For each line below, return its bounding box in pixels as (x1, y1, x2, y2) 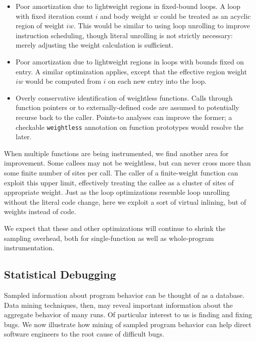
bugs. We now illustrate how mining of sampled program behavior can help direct (4, 319, 252, 329)
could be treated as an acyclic (160, 10, 251, 21)
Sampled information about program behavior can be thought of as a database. (4, 289, 245, 300)
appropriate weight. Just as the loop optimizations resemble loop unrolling (4, 187, 230, 197)
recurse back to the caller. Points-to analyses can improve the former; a (15, 112, 232, 122)
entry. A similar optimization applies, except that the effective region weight (15, 66, 247, 76)
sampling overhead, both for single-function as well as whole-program (4, 232, 214, 243)
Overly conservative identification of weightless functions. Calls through (15, 92, 233, 103)
